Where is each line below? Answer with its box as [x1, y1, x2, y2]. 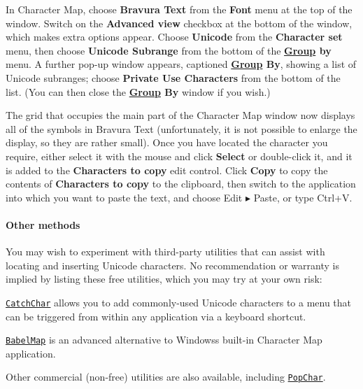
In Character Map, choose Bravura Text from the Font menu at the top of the [6, 2, 353, 16]
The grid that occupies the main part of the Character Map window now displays [6, 108, 355, 122]
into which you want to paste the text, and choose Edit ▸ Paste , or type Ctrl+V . [6, 190, 353, 204]
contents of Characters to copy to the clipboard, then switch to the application [6, 176, 356, 191]
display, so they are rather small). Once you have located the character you [6, 135, 328, 150]
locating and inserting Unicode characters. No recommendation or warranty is [6, 257, 339, 272]
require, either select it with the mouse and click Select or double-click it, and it [6, 148, 353, 163]
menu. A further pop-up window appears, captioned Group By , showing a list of [6, 57, 357, 71]
